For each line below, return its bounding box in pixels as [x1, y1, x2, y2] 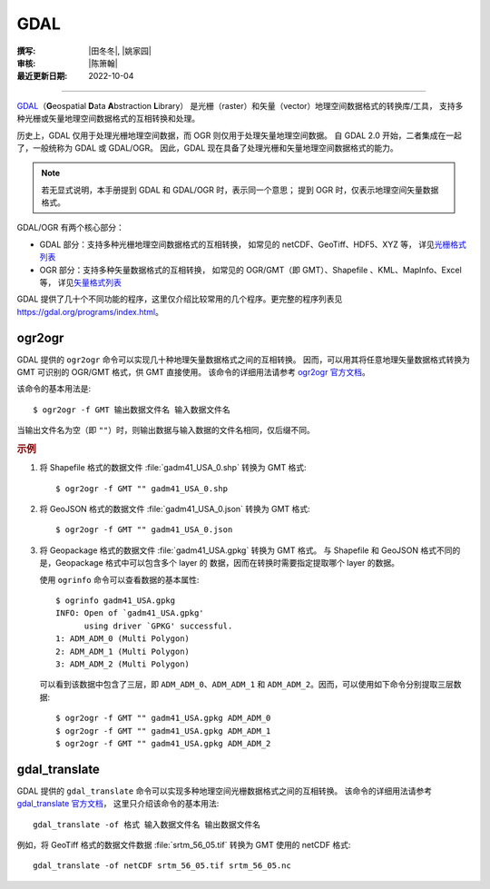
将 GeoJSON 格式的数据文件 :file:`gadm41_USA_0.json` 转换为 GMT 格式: [39, 504, 310, 515]
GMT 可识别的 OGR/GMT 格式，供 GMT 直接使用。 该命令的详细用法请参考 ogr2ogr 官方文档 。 [16, 367, 371, 378]
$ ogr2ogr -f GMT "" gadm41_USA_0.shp [55, 483, 229, 494]
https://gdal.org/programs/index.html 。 [16, 306, 163, 317]
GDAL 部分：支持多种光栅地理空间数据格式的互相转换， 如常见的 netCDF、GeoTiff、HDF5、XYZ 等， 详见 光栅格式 [39, 239, 467, 250]
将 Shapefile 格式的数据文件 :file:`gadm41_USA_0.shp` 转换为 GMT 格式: [39, 462, 308, 473]
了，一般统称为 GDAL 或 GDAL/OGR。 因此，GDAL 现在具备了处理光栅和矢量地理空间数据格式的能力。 [16, 142, 398, 153]
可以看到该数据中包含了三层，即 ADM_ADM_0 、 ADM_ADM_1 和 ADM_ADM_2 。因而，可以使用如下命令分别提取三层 [39, 679, 454, 690]
